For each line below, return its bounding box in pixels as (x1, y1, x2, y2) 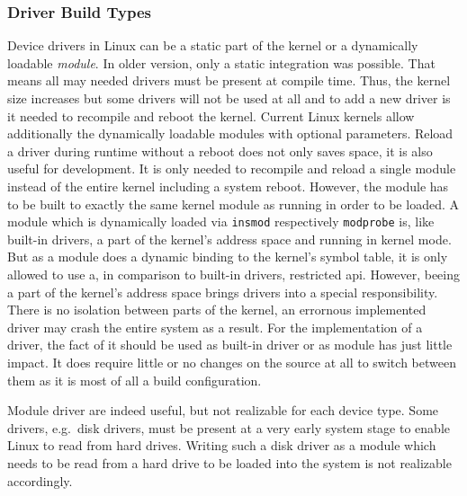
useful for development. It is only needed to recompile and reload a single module (7, 159, 456, 178)
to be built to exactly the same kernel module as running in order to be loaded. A (7, 194, 459, 213)
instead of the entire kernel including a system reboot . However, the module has (7, 176, 449, 195)
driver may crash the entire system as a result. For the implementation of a (7, 317, 423, 336)
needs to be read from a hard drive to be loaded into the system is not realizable (7, 453, 452, 472)
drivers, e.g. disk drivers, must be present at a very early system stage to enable (7, 418, 450, 437)
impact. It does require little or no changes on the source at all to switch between (7, 352, 456, 371)
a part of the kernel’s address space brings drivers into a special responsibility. (7, 282, 438, 301)
